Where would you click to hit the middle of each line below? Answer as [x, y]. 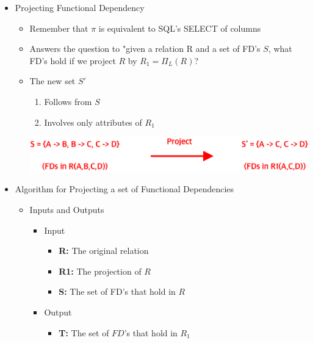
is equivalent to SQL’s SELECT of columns [180, 28]
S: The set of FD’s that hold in [117, 291]
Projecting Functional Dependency [80, 7]
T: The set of [84, 332]
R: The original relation [104, 251]
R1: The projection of [100, 271]
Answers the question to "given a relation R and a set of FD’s [145, 49]
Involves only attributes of [93, 122]
